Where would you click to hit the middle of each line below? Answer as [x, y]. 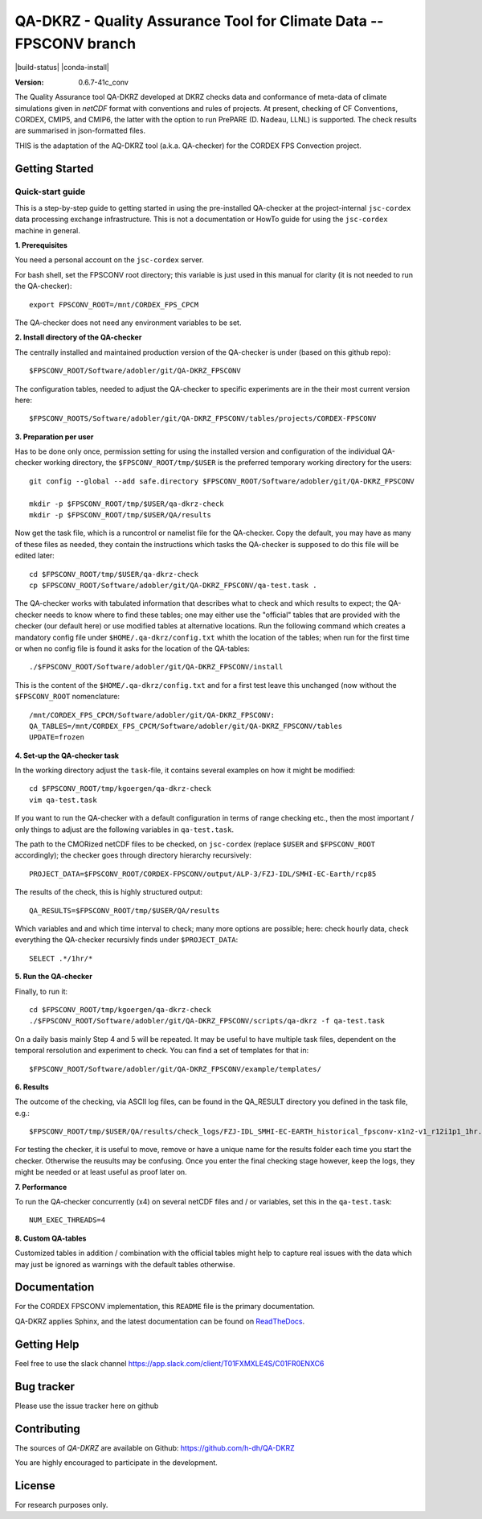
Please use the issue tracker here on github [87, 1406]
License [35, 1486]
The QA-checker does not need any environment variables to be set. [128, 323]
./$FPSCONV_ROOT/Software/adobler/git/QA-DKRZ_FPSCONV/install [156, 667]
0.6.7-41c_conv [103, 82]
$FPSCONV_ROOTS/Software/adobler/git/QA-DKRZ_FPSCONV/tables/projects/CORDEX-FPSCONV [203, 419]
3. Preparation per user [54, 436]
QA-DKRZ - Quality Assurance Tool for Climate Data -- [199, 21]
